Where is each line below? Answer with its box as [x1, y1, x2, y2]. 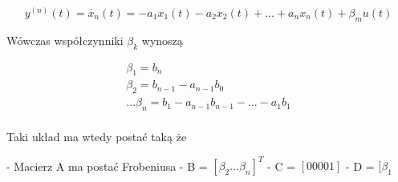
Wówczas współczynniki [6, 31, 124, 48]
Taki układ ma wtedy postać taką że [6, 128, 187, 145]
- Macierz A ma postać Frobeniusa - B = [6, 157, 208, 174]
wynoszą [141, 31, 183, 48]
